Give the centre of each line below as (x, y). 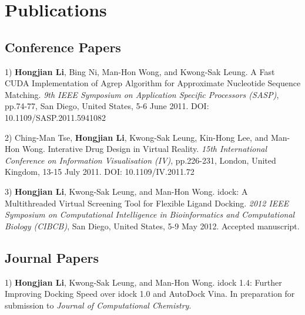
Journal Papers (52, 257)
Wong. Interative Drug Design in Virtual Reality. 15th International (144, 149)
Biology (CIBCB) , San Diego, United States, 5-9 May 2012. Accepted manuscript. (152, 226)
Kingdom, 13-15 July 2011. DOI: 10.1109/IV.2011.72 (100, 172)
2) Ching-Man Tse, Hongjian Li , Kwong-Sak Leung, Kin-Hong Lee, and (137, 137)
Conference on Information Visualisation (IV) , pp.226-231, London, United (140, 160)
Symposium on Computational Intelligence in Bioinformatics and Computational (150, 214)
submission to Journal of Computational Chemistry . (98, 305)
